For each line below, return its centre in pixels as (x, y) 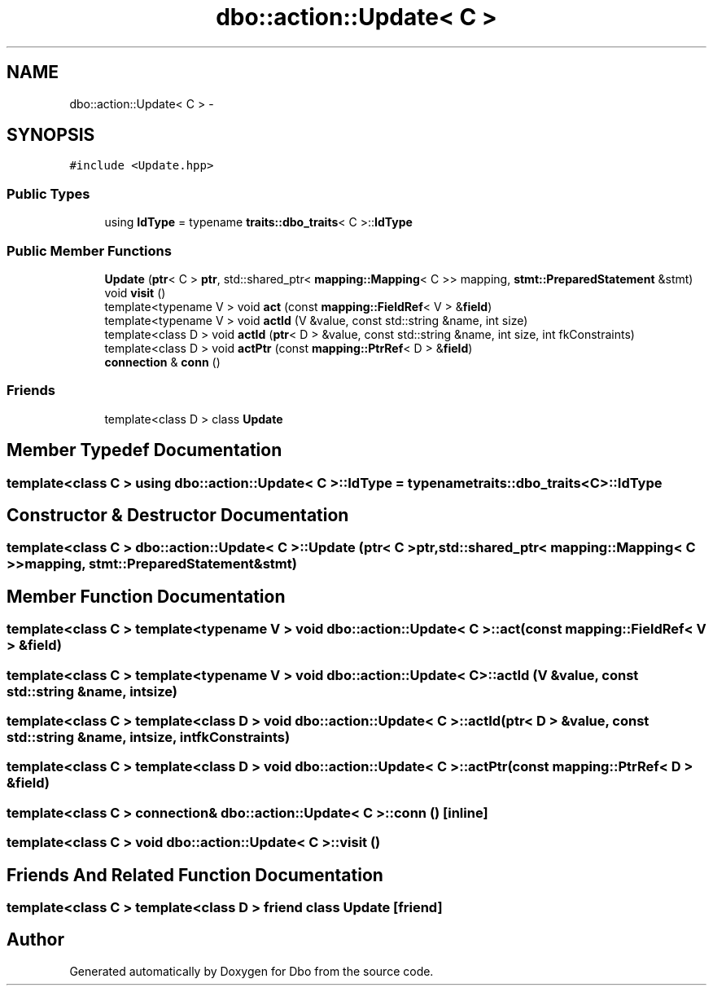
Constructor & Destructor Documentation (178, 515)
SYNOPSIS (51, 135)
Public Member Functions (89, 250)
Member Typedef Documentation (144, 450)
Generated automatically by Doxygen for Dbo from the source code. (252, 971)
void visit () (135, 292)
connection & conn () (162, 362)
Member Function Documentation (146, 596)
